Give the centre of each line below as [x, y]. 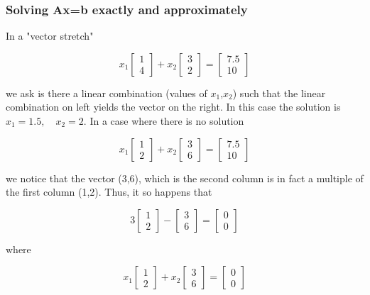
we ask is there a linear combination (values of [107, 93]
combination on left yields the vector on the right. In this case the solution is [173, 107]
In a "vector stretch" [50, 36]
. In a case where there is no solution [164, 121]
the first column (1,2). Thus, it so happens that [109, 192]
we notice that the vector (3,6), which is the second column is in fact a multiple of [185, 178]
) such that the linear [279, 93]
